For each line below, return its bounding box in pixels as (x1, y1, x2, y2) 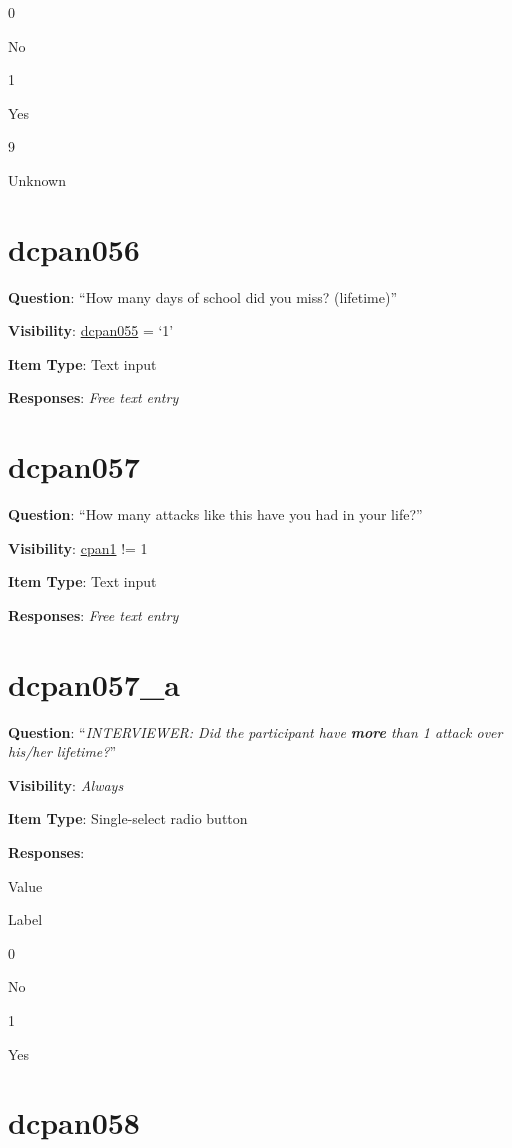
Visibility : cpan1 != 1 (8, 537, 148, 558)
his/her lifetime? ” (8, 741, 117, 762)
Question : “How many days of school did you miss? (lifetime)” (8, 286, 398, 307)
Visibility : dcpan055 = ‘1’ (8, 320, 174, 341)
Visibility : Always (8, 774, 124, 795)
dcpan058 (8, 1102, 140, 1143)
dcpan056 (8, 228, 140, 269)
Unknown (8, 169, 66, 190)
